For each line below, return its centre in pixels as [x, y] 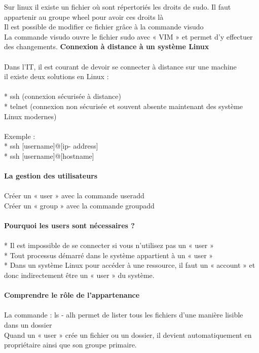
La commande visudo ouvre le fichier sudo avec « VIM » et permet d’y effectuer [128, 36]
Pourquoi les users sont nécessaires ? [69, 225]
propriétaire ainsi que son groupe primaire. [70, 345]
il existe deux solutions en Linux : [57, 76]
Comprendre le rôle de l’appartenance [72, 295]
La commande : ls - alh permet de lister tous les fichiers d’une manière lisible [124, 315]
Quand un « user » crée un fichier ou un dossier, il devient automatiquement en [128, 334]
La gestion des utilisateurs [51, 176]
